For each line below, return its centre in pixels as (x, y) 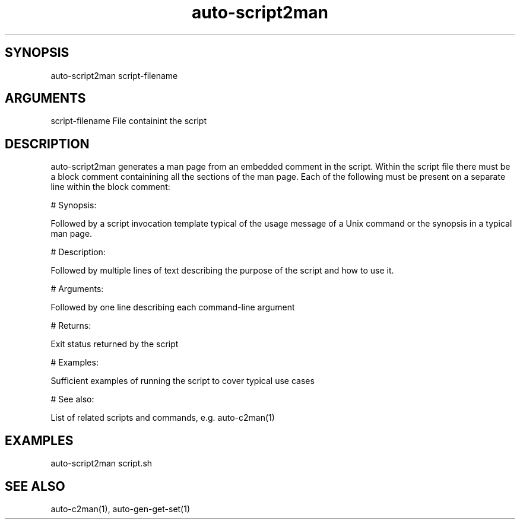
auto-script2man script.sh (102, 463)
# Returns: (71, 326)
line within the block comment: (110, 187)
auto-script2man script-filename (114, 75)
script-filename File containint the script (129, 121)
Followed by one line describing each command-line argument (173, 307)
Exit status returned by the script (115, 344)
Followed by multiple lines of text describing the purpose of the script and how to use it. (222, 271)
